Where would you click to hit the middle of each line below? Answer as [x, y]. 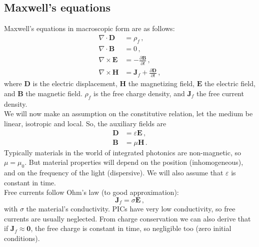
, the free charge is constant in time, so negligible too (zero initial [131, 228]
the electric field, [230, 83]
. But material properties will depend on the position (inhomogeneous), [134, 162]
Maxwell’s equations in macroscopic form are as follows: [89, 28]
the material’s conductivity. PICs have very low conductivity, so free [131, 209]
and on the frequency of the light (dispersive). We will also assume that [114, 172]
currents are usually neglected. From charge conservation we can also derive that [127, 218]
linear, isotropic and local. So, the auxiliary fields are [85, 123]
